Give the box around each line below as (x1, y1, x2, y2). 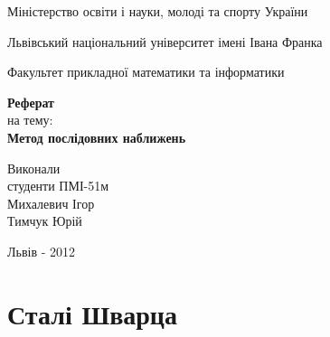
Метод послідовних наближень (7, 127, 186, 146)
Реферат (7, 92, 54, 111)
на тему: (7, 110, 53, 129)
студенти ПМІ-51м (7, 176, 109, 195)
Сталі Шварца (7, 295, 177, 332)
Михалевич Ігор (7, 193, 95, 212)
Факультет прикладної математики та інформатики (7, 62, 285, 81)
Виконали (7, 158, 61, 177)
